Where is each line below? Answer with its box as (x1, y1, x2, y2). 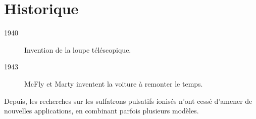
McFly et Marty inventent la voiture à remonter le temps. (24, 78, 203, 89)
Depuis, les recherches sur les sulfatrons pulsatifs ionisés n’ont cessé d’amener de (4, 95, 252, 106)
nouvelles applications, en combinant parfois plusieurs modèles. (4, 105, 199, 116)
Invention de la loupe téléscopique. (24, 44, 131, 55)
